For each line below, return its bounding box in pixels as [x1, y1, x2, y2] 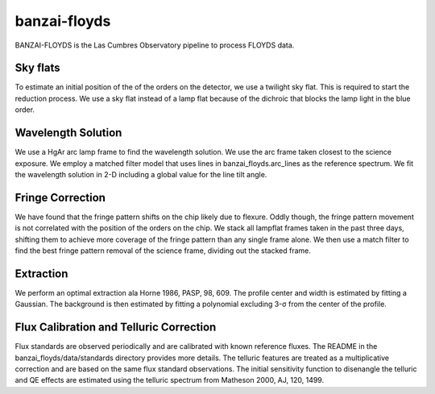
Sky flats [14, 61, 60, 75]
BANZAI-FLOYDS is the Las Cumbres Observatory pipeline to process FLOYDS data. [14, 40, 295, 50]
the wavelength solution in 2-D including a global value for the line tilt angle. [14, 169, 267, 179]
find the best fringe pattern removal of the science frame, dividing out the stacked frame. [14, 246, 312, 255]
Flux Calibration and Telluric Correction [14, 321, 217, 334]
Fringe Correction [14, 190, 106, 205]
